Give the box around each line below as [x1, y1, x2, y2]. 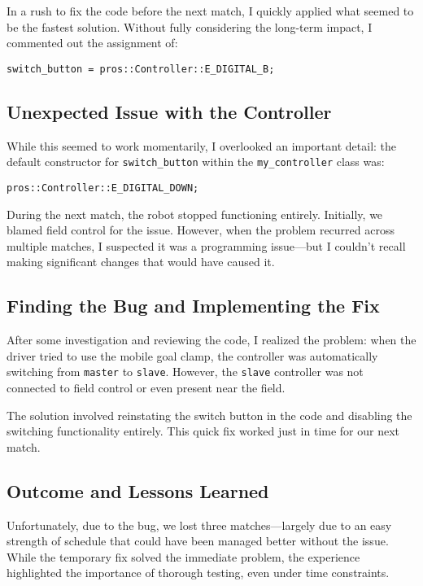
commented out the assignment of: [7, 34, 178, 51]
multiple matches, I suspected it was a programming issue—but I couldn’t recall [7, 237, 406, 254]
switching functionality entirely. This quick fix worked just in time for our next [7, 422, 400, 439]
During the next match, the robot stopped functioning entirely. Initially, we [7, 205, 383, 222]
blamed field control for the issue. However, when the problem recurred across [7, 221, 395, 238]
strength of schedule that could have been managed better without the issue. [7, 532, 389, 549]
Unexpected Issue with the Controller [7, 98, 332, 124]
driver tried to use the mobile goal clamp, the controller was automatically [7, 347, 378, 364]
